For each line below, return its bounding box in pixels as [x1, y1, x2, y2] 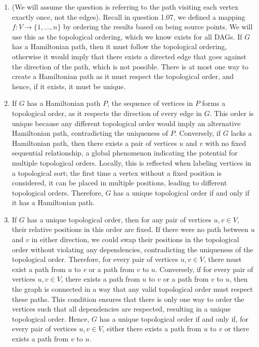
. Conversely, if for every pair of [155, 263, 253, 274]
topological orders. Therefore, [12, 187, 103, 198]
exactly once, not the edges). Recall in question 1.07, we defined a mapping [12, 11, 245, 22]
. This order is [209, 107, 254, 118]
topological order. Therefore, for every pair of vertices [12, 254, 179, 264]
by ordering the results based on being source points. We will [63, 21, 253, 32]
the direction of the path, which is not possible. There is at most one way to [12, 61, 248, 71]
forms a [202, 98, 226, 108]
